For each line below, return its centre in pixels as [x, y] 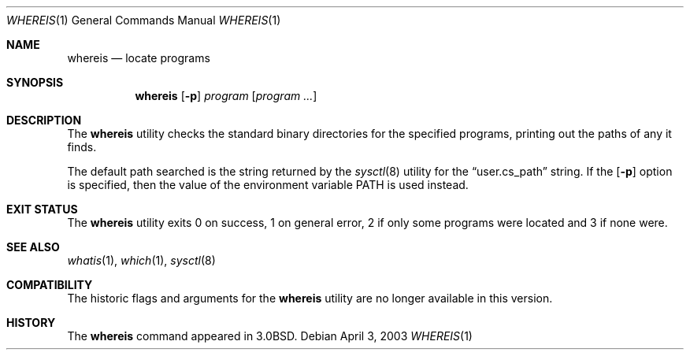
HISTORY [31, 323]
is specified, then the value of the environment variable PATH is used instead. [268, 185]
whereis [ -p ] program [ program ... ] [226, 96]
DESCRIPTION [44, 120]
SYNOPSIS [35, 82]
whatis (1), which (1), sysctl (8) [141, 260]
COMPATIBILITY [50, 285]
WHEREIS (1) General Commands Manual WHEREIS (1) [144, 20]
